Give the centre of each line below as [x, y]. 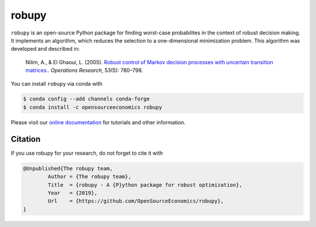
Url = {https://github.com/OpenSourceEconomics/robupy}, [136, 201]
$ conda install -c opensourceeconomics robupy [92, 107]
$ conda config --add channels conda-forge [87, 99]
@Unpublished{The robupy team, [68, 168]
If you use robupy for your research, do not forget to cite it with [87, 153]
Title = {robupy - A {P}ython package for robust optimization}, [145, 185]
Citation [26, 139]
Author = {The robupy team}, [90, 177]
